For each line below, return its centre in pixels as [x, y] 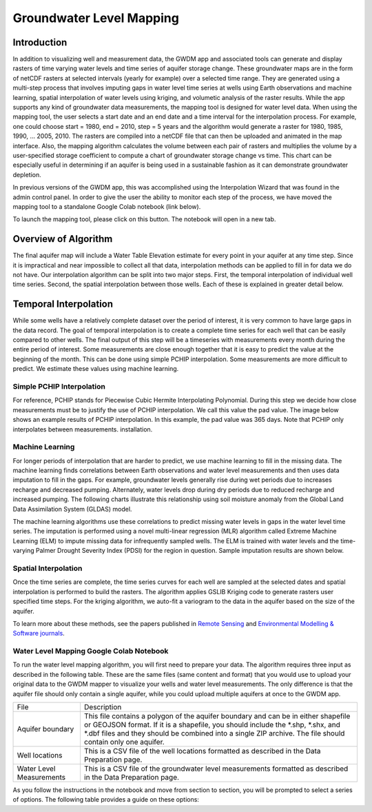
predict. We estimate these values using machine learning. [96, 369]
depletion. [27, 174]
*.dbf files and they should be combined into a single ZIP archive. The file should [214, 733]
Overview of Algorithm [63, 239]
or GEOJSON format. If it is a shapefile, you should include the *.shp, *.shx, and [212, 725]
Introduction [40, 42]
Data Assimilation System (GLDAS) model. [72, 509]
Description [103, 707]
